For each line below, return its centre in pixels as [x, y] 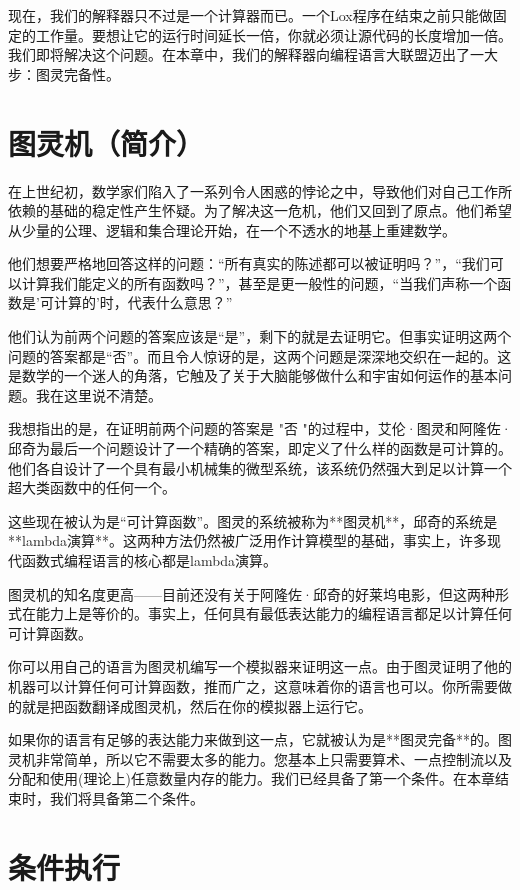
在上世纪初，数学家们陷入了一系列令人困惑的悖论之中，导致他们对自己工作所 [260, 190]
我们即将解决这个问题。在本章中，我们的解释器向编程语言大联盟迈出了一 [246, 54]
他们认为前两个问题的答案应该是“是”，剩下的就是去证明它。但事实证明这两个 [260, 336]
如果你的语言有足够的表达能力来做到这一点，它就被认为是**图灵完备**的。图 [260, 739]
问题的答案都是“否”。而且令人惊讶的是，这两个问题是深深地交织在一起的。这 [260, 355]
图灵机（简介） [106, 142]
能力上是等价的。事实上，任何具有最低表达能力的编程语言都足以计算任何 [273, 613]
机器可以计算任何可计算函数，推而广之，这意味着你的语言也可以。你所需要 [253, 685]
